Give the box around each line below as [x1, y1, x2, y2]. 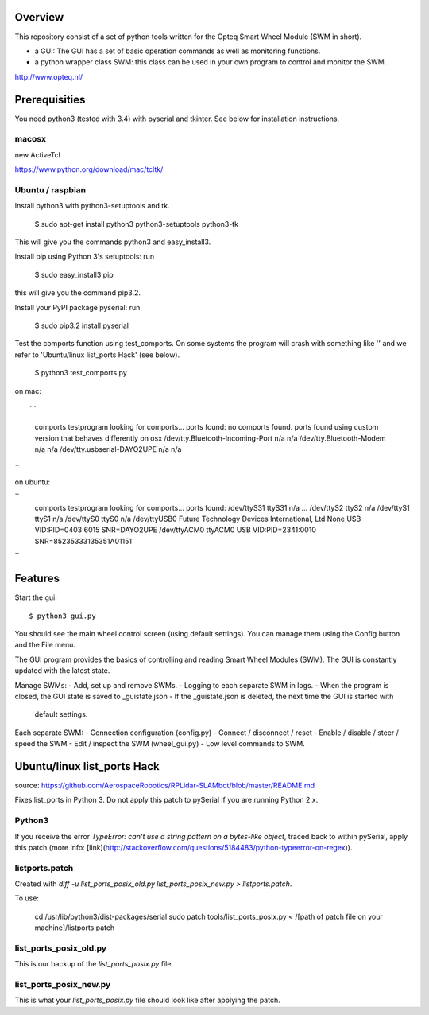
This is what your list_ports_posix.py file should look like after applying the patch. [14, 995, 281, 1005]
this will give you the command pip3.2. [14, 288, 141, 297]
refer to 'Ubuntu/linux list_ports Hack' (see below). [14, 350, 180, 360]
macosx [14, 134, 47, 145]
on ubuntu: [14, 477, 51, 487]
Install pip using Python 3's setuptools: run [14, 251, 155, 262]
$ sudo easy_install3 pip [34, 270, 114, 279]
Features [14, 572, 60, 585]
